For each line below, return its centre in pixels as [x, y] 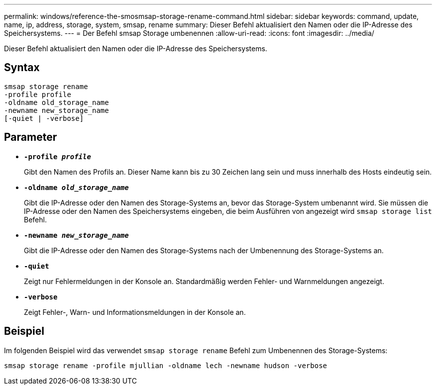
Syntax [22, 68]
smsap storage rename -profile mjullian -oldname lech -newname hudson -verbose [166, 365]
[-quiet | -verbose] [44, 118]
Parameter [31, 137]
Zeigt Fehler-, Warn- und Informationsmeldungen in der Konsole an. [135, 312]
